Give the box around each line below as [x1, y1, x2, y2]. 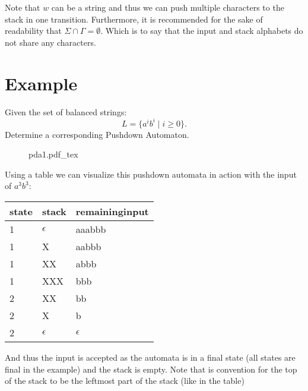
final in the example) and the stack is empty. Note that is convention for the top [5, 362, 297, 375]
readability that [5, 24, 62, 37]
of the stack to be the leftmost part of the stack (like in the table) [5, 374, 245, 387]
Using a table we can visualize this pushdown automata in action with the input [5, 168, 297, 180]
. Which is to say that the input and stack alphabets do [100, 24, 303, 37]
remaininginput [75, 204, 149, 218]
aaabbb [75, 222, 106, 236]
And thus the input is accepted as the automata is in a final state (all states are [5, 351, 296, 363]
